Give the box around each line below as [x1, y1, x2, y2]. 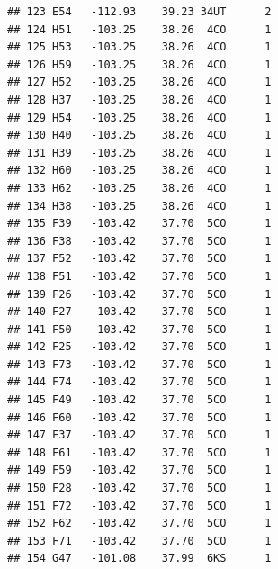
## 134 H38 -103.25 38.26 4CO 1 [7, 199, 272, 212]
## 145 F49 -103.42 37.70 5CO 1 [7, 393, 272, 407]
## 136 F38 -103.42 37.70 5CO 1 [7, 234, 272, 248]
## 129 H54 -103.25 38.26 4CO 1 [7, 111, 272, 124]
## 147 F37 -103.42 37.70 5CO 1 [7, 429, 272, 442]
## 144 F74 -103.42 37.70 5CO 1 [7, 375, 272, 389]
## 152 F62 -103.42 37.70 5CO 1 [7, 517, 272, 530]
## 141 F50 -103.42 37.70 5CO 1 [7, 322, 272, 336]
